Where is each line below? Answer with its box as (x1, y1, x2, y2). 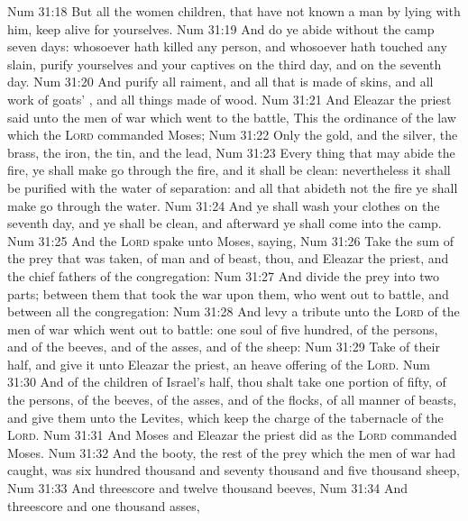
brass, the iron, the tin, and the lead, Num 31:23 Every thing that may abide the (7, 142, 455, 161)
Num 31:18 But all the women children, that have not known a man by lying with (7, 2, 461, 20)
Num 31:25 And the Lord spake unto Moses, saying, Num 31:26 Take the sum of (7, 231, 454, 250)
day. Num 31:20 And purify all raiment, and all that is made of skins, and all (7, 72, 434, 91)
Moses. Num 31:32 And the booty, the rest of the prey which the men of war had (7, 443, 455, 462)
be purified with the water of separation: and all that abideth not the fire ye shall (7, 178, 458, 197)
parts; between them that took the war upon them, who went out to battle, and (7, 284, 449, 303)
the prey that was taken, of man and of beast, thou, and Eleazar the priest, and (7, 249, 449, 268)
